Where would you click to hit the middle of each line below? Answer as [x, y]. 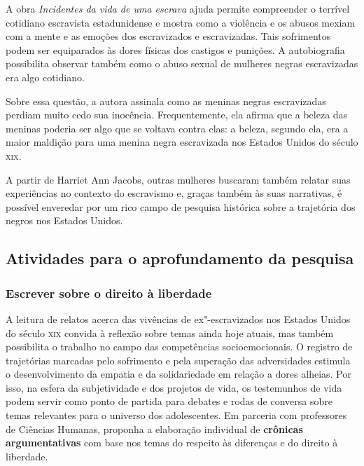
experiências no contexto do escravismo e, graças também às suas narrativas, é [174, 193]
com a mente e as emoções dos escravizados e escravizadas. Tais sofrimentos [168, 36]
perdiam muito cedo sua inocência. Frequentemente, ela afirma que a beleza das [177, 115]
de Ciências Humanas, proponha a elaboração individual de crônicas [154, 429]
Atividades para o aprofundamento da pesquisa [180, 258]
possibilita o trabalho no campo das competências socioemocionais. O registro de [179, 347]
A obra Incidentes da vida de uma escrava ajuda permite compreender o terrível [178, 8]
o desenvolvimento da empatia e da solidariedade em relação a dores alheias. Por [178, 374]
